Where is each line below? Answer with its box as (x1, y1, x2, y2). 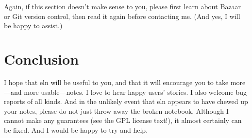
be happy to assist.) (4, 20, 63, 31)
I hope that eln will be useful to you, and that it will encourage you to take (4, 77, 229, 87)
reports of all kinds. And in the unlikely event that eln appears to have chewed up (4, 96, 248, 106)
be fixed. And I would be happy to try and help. (4, 124, 148, 135)
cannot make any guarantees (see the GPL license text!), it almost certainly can (4, 115, 242, 125)
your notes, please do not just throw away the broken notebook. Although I (4, 105, 229, 116)
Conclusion (4, 49, 79, 69)
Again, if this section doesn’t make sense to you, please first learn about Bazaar (4, 1, 241, 11)
